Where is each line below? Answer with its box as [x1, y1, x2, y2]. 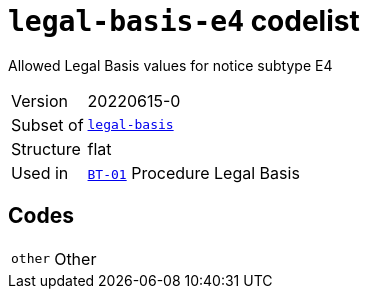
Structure [11, 138, 81, 159]
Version [11, 90, 68, 111]
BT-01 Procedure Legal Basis [87, 162, 300, 183]
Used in [11, 162, 69, 183]
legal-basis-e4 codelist [8, 4, 360, 38]
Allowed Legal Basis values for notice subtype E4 [8, 56, 333, 74]
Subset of [11, 114, 84, 135]
